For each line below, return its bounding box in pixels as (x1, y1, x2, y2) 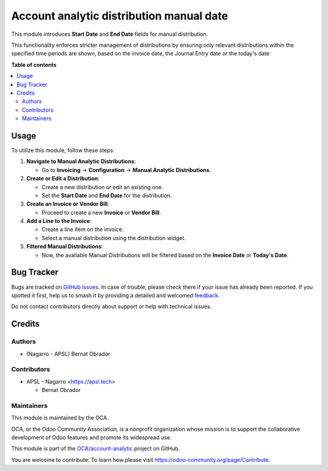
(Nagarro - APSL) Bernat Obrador (26, 350, 111, 357)
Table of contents (11, 61, 57, 68)
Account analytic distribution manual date (11, 9, 228, 22)
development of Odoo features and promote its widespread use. (11, 433, 172, 441)
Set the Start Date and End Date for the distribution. (41, 191, 173, 199)
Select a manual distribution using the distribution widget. (41, 234, 186, 241)
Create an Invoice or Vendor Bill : (26, 201, 109, 208)
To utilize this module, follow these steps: (11, 146, 115, 154)
